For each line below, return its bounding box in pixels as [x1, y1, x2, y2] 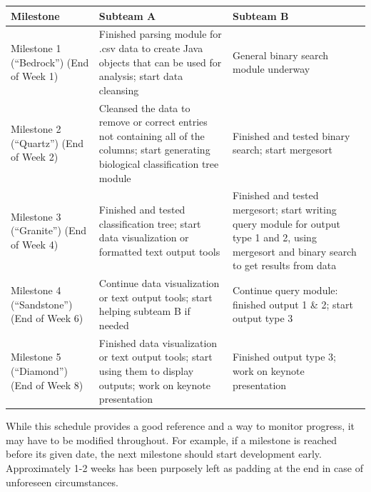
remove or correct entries [98, 114, 208, 129]
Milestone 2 [11, 121, 61, 136]
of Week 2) [11, 149, 59, 164]
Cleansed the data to [98, 100, 190, 115]
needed [98, 317, 129, 332]
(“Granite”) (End [11, 223, 87, 238]
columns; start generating [98, 142, 210, 157]
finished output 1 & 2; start [232, 296, 353, 311]
